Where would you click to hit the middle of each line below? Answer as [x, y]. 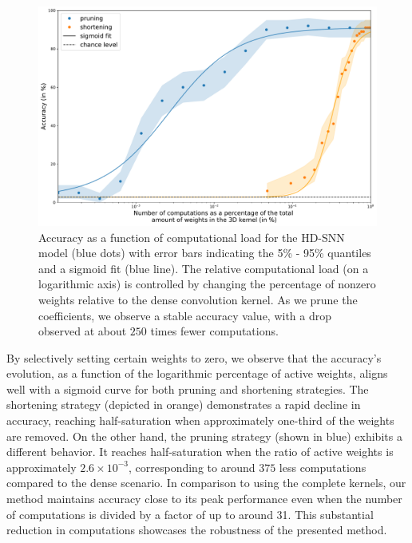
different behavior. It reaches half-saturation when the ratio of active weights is [200, 452]
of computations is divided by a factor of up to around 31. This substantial [190, 514]
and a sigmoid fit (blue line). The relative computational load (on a [204, 268]
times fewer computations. [214, 331]
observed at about [83, 331]
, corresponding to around [192, 467]
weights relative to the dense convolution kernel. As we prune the [198, 299]
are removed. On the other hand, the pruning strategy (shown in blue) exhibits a [204, 436]
